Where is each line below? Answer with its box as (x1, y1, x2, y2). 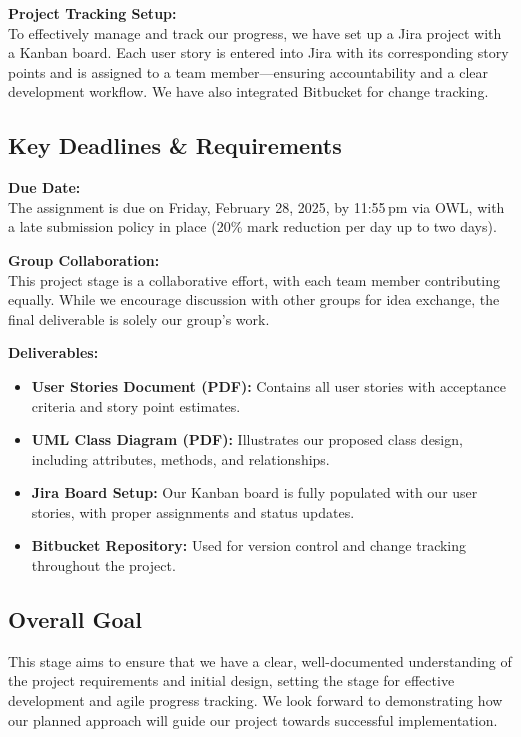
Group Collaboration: (8, 249, 160, 270)
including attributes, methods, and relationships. (31, 448, 330, 469)
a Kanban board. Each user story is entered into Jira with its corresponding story (8, 42, 509, 63)
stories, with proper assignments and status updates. (31, 501, 355, 522)
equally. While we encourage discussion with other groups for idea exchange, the (8, 289, 500, 310)
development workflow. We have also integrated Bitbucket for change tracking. (8, 81, 489, 102)
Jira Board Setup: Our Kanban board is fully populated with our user (31, 482, 478, 503)
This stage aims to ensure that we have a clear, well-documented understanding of (8, 650, 512, 671)
